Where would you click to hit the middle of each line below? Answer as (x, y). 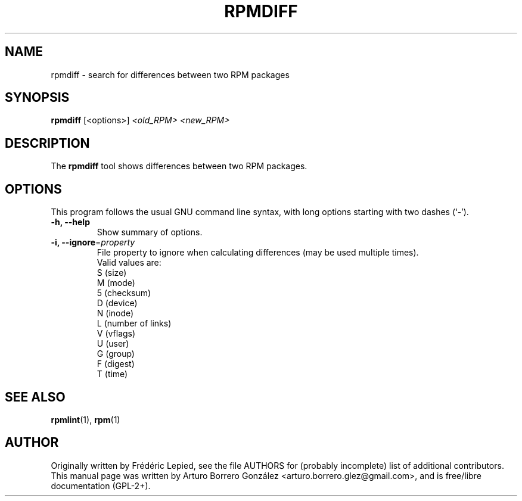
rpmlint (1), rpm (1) (86, 419)
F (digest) (116, 364)
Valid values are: (129, 263)
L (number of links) (134, 323)
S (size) (112, 273)
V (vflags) (116, 334)
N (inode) (115, 313)
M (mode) (116, 283)
